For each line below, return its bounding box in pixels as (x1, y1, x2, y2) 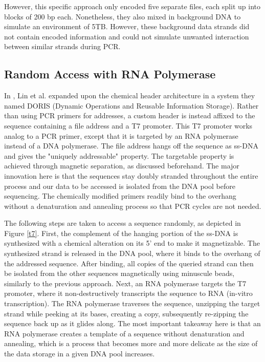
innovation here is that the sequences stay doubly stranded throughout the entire (4, 170, 258, 181)
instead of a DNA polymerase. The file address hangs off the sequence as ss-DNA (4, 140, 258, 151)
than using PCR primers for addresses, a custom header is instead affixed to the (4, 110, 255, 121)
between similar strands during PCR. (4, 41, 121, 52)
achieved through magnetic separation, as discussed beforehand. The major (4, 160, 239, 171)
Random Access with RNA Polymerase (4, 66, 216, 82)
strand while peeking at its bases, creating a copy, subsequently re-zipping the (4, 308, 249, 318)
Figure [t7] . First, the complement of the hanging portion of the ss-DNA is (4, 227, 238, 238)
